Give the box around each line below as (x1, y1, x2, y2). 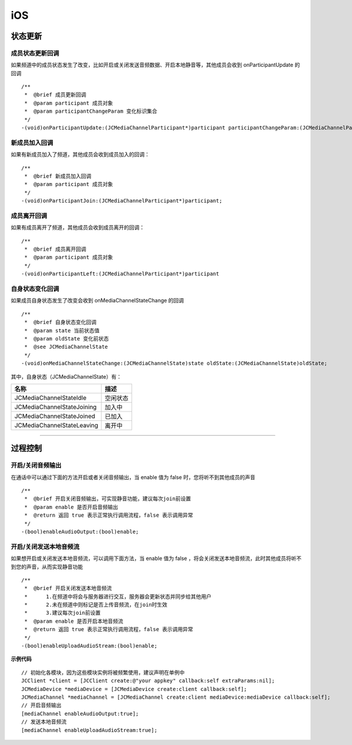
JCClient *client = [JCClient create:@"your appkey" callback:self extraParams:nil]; (21, 677, 275, 684)
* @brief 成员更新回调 (24, 92, 86, 98)
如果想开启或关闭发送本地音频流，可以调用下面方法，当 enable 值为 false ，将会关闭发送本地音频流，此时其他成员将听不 (11, 555, 302, 562)
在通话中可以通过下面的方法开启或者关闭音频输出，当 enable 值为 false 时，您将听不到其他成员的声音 (11, 473, 255, 481)
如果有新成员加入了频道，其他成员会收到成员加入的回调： (11, 151, 150, 158)
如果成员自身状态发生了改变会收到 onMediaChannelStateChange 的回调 (11, 297, 184, 304)
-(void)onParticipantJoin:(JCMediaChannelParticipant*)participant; (21, 197, 222, 204)
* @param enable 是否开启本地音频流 (24, 618, 123, 625)
